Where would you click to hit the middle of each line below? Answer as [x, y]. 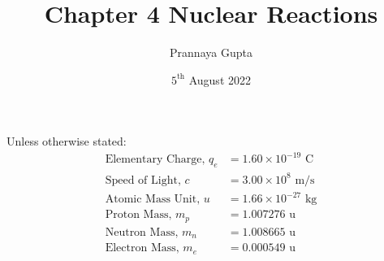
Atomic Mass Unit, [153, 200]
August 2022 [220, 79]
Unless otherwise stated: [67, 141]
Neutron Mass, [142, 232]
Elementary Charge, [155, 160]
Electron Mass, [142, 248]
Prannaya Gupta [211, 52]
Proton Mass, [138, 215]
